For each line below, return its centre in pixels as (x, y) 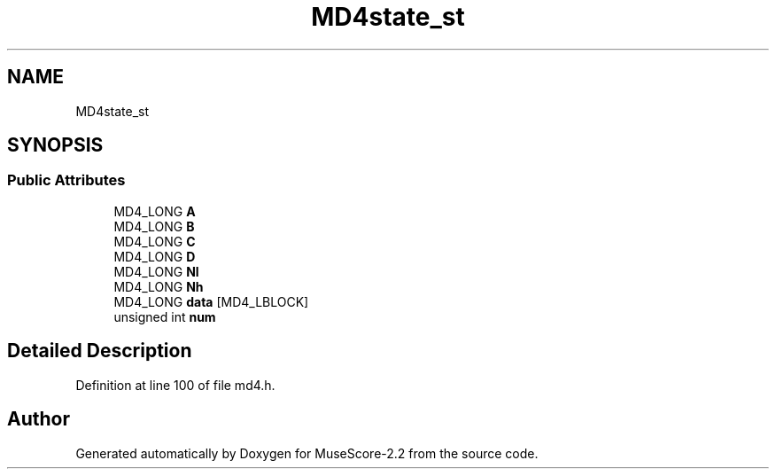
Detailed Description (100, 351)
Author (39, 419)
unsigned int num (165, 316)
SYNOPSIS (55, 145)
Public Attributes (66, 180)
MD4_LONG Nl (156, 271)
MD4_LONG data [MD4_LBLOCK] (211, 301)
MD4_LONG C (155, 241)
